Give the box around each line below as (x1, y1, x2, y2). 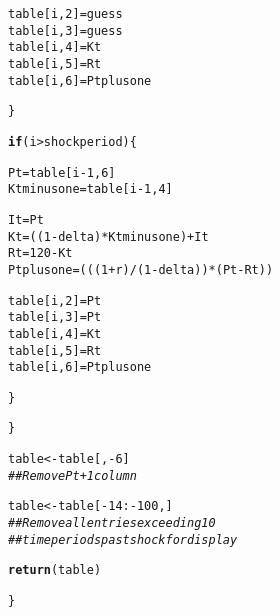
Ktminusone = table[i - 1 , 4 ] (8, 182, 173, 197)
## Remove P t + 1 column (8, 468, 137, 483)
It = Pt (8, 212, 44, 227)
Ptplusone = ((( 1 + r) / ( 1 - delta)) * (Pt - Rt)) (8, 262, 274, 277)
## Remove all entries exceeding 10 (8, 516, 216, 531)
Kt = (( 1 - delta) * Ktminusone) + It (8, 229, 209, 244)
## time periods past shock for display (8, 532, 238, 547)
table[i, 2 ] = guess (8, 7, 123, 21)
